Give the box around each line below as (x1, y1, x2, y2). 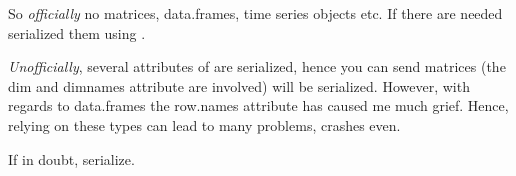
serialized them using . (8, 22, 146, 43)
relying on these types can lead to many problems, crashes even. (8, 114, 401, 135)
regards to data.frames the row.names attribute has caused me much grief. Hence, (8, 95, 509, 116)
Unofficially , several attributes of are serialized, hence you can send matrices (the (8, 56, 506, 77)
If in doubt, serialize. (8, 148, 135, 169)
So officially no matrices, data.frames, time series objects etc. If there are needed (8, 3, 503, 23)
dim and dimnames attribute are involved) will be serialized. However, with (8, 75, 470, 96)
